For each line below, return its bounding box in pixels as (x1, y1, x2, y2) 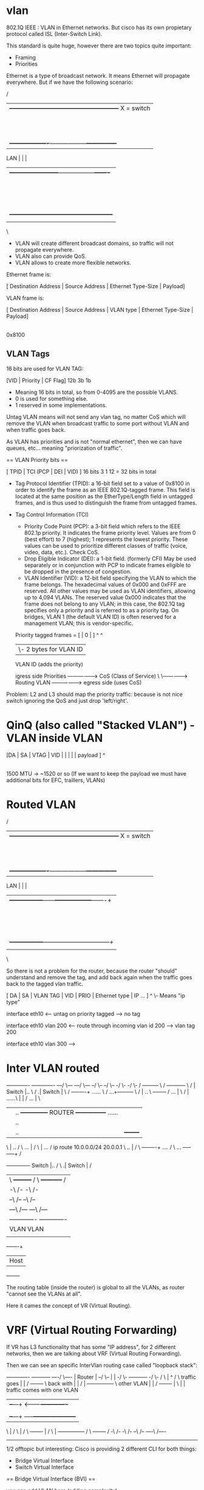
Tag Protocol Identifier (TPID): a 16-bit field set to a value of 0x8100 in (15, 480, 190, 487)
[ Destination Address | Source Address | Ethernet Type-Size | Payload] (6, 282, 185, 289)
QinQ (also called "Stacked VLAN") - (6, 718, 195, 732)
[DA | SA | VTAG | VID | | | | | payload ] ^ (6, 751, 106, 759)
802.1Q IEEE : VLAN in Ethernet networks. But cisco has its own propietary (6, 24, 192, 31)
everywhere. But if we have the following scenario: (6, 78, 134, 86)
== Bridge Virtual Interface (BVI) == (6, 1475, 96, 1482)
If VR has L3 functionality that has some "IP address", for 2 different (6, 1343, 176, 1350)
